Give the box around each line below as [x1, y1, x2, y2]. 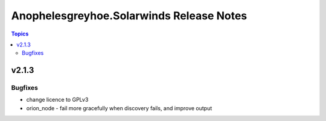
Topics [11, 30, 29, 37]
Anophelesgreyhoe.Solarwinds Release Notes [11, 9, 248, 22]
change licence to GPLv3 [26, 96, 89, 104]
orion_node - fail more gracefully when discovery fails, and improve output [26, 104, 213, 111]
